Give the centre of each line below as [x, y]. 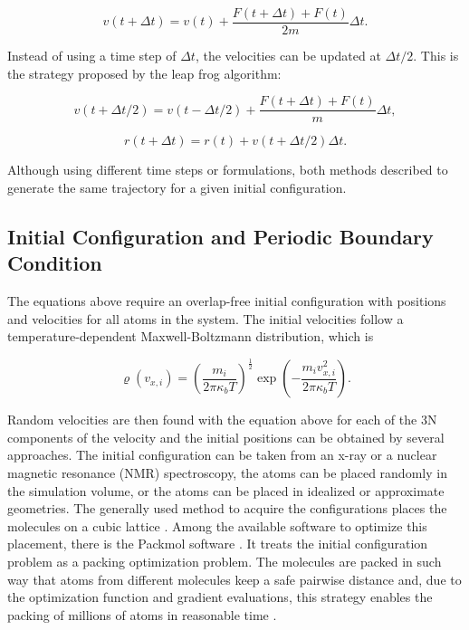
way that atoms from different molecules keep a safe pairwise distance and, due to [234, 579]
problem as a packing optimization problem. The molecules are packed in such [225, 561]
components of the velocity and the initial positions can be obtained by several [226, 437]
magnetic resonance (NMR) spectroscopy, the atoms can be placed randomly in [227, 473]
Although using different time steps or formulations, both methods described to [228, 170]
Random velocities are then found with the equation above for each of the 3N [222, 420]
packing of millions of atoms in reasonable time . [142, 614]
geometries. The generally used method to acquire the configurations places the [227, 508]
